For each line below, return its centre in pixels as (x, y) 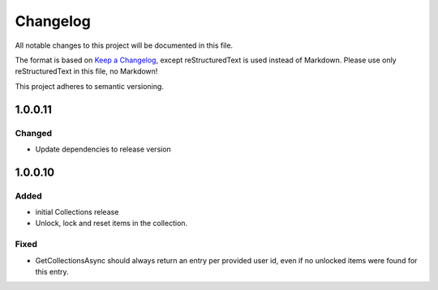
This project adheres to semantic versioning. (89, 86)
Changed (34, 133)
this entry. (52, 271)
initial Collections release (77, 212)
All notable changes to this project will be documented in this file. (124, 45)
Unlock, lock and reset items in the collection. (112, 224)
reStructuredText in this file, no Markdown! (86, 71)
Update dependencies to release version (103, 149)
